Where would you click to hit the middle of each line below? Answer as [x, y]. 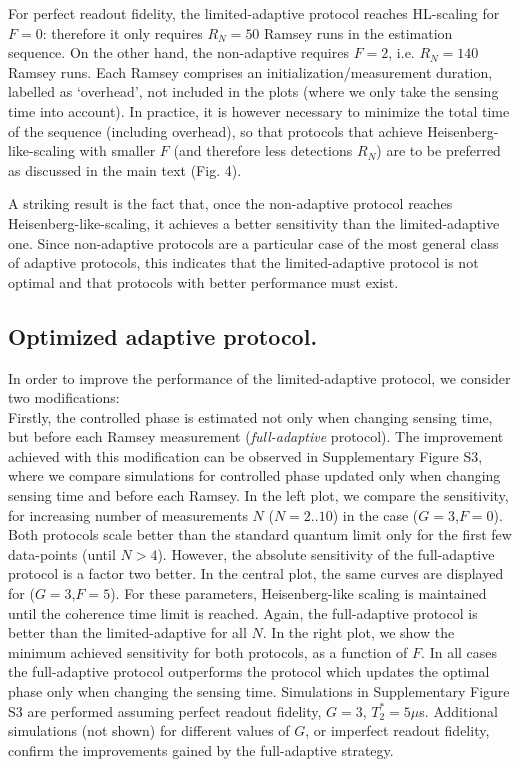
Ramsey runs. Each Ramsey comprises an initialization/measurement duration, [250, 71]
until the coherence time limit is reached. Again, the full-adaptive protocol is [243, 612]
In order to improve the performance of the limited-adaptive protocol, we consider [259, 377]
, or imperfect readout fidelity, [397, 730]
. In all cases [459, 651]
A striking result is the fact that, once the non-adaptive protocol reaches [230, 203]
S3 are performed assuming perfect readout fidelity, [165, 710]
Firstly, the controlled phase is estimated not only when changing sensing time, [250, 416]
